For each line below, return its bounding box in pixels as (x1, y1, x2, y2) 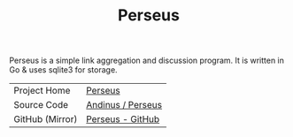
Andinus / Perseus (85, 99, 163, 111)
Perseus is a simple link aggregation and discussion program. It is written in (9, 55, 285, 66)
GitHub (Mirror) (13, 113, 78, 126)
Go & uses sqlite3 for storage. (9, 65, 118, 75)
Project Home (13, 85, 71, 97)
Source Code (13, 99, 69, 111)
